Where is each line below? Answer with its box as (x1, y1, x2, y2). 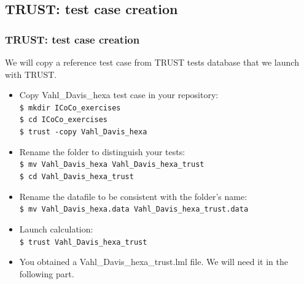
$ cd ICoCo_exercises (19, 115, 107, 125)
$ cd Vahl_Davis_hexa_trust (19, 172, 134, 181)
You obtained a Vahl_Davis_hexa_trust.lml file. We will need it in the (19, 255, 288, 268)
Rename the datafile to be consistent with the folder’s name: (19, 190, 247, 202)
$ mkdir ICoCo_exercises (19, 103, 121, 112)
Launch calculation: (19, 222, 93, 235)
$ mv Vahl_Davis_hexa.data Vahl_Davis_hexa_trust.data (19, 205, 249, 214)
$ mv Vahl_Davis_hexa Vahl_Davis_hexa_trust (19, 160, 205, 169)
